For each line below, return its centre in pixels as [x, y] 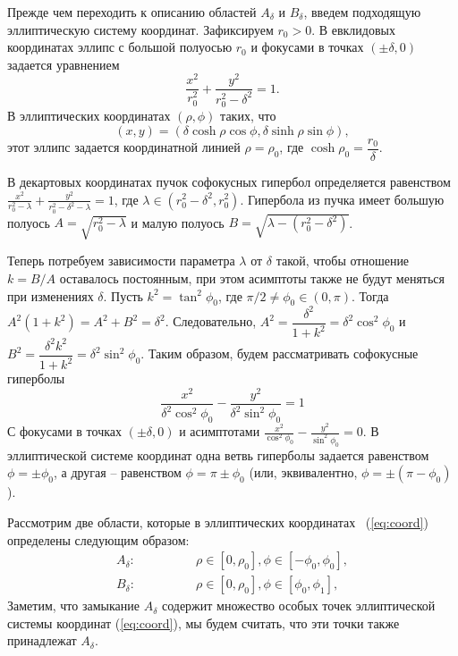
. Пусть [123, 295]
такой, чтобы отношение [343, 261]
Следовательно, [215, 321]
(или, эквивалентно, [303, 472]
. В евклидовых [353, 29]
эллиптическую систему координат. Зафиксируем [140, 29]
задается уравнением [64, 64]
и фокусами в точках [307, 47]
